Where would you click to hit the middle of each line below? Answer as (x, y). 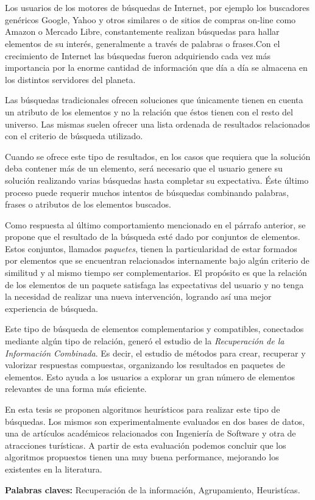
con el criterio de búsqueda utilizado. (74, 136)
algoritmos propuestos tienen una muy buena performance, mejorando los (142, 457)
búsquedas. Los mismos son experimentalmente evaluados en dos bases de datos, (155, 421)
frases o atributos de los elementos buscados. (88, 204)
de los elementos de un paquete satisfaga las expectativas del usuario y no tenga (154, 284)
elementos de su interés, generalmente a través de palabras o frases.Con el (143, 43)
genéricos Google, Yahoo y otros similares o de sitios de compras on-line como (150, 19)
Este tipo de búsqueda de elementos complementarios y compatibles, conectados (154, 329)
